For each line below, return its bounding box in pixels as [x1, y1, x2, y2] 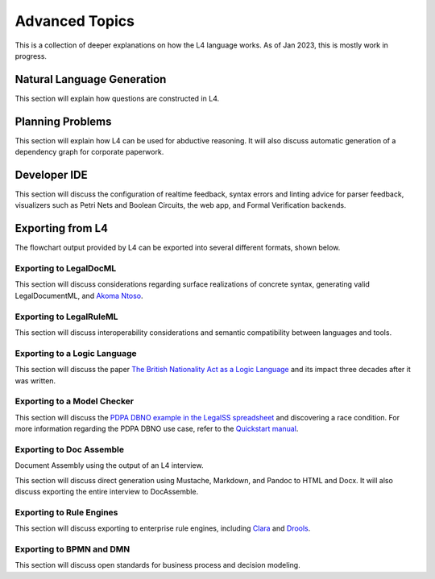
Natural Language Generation [14, 72, 167, 86]
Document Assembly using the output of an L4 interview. [14, 461, 204, 470]
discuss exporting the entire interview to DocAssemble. [14, 487, 199, 496]
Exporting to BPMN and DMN [14, 544, 130, 555]
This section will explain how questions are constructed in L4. [14, 93, 220, 103]
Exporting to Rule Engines [14, 507, 118, 518]
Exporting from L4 [14, 221, 109, 235]
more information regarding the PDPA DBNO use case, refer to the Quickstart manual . [14, 424, 299, 434]
